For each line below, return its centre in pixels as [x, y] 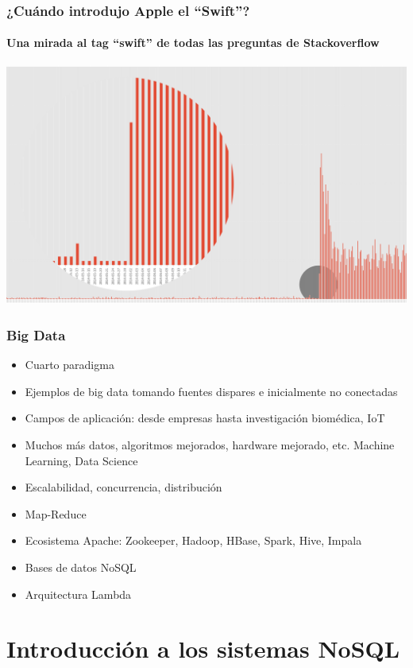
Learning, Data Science [81, 460]
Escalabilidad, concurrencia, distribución [124, 487]
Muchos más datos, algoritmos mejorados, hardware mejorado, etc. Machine [210, 444]
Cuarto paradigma [69, 365]
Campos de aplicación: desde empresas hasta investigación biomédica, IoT [205, 418]
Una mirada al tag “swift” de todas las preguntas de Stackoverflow [193, 43]
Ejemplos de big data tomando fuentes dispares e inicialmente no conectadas [211, 391]
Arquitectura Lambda [78, 594]
